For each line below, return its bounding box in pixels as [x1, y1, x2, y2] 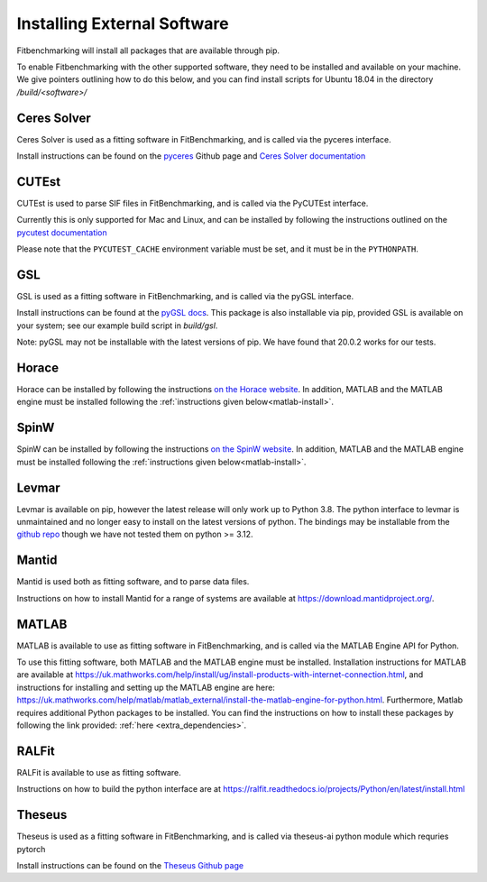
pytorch [16, 843, 46, 854]
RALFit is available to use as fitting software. [16, 767, 181, 777]
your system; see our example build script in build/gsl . [16, 320, 218, 331]
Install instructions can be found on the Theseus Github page [16, 859, 243, 870]
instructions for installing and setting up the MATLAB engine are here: [16, 682, 275, 693]
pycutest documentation [16, 226, 107, 238]
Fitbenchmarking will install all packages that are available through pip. [16, 45, 280, 56]
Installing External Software [16, 14, 229, 33]
